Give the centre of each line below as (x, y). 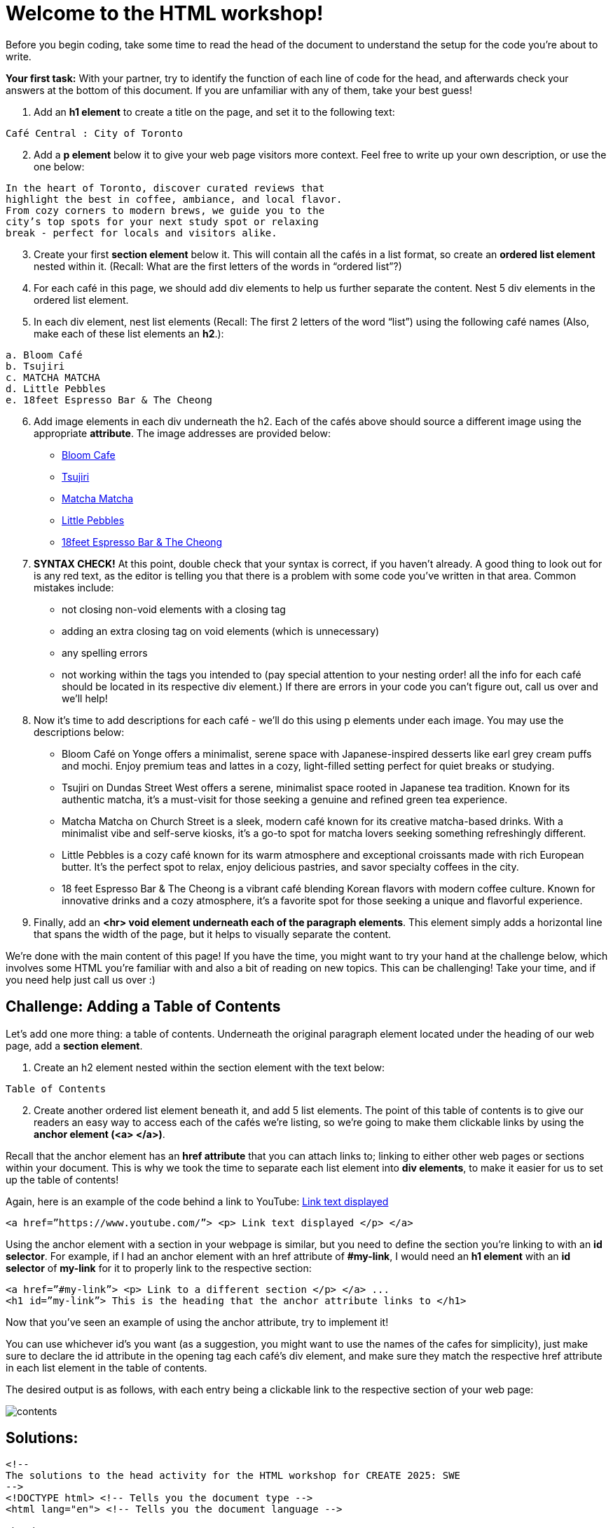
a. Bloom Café (44, 355)
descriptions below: (79, 732)
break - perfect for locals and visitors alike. (142, 233)
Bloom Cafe (89, 455)
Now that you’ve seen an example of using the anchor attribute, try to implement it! (197, 1322)
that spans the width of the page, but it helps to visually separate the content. (213, 934)
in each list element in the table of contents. (106, 1367)
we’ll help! (85, 698)
